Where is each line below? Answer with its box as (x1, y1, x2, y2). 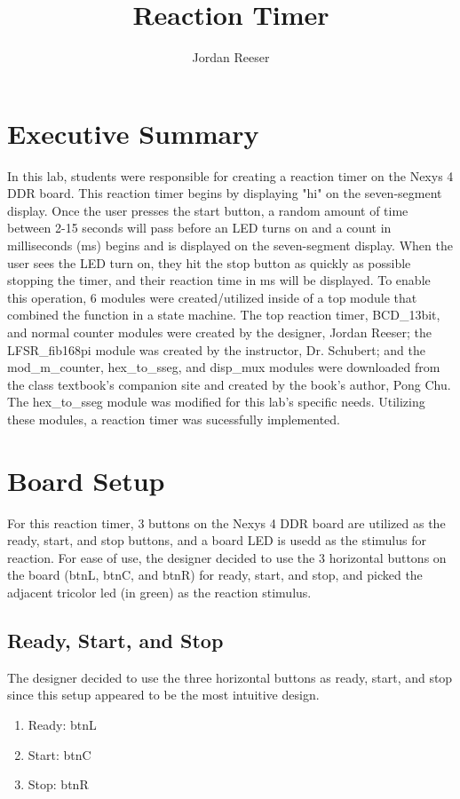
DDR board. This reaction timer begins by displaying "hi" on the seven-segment (7, 184, 442, 202)
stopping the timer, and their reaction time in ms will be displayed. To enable (7, 271, 431, 289)
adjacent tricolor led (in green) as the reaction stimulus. (7, 583, 312, 602)
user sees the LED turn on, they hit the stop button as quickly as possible (7, 253, 411, 272)
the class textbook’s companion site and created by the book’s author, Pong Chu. (7, 375, 451, 393)
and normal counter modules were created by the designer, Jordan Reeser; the (7, 323, 432, 341)
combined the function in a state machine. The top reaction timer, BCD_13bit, (7, 305, 440, 324)
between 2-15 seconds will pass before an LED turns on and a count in (7, 218, 392, 237)
